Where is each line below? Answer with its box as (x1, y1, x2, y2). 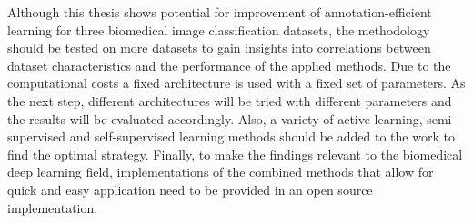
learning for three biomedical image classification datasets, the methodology (7, 20, 430, 39)
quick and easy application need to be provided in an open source (7, 179, 373, 199)
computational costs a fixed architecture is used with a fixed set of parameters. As (7, 73, 466, 92)
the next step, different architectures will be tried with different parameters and (7, 91, 452, 110)
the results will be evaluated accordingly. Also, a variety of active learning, (7, 109, 423, 128)
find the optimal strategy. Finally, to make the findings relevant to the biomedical (7, 144, 463, 163)
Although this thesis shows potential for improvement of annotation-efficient (7, 3, 432, 21)
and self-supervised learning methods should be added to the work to (69, 127, 455, 146)
